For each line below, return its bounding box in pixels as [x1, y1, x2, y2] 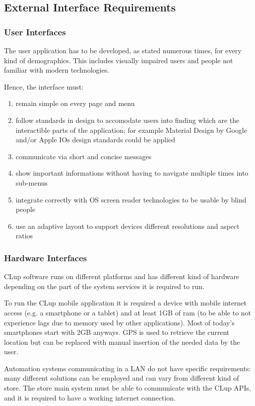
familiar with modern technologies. [4, 65, 110, 75]
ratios [15, 230, 33, 241]
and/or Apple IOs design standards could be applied [15, 134, 176, 145]
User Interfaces [4, 25, 66, 38]
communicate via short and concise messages [15, 151, 152, 161]
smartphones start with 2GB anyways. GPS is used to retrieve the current [4, 327, 230, 337]
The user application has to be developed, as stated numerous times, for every [4, 45, 242, 55]
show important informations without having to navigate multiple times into [15, 168, 249, 178]
